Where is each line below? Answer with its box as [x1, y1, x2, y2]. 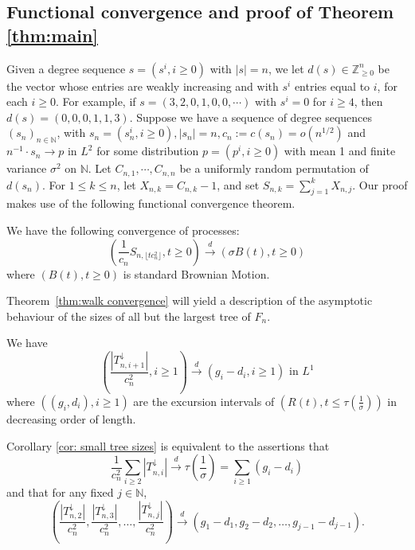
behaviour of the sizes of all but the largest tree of [6, 307, 251, 324]
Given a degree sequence [6, 60, 126, 76]
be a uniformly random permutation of [179, 160, 369, 177]
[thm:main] [6, 22, 98, 47]
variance [6, 160, 47, 177]
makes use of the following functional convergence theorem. [6, 195, 296, 212]
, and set [217, 176, 260, 193]
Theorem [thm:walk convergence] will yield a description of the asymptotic [6, 292, 373, 309]
